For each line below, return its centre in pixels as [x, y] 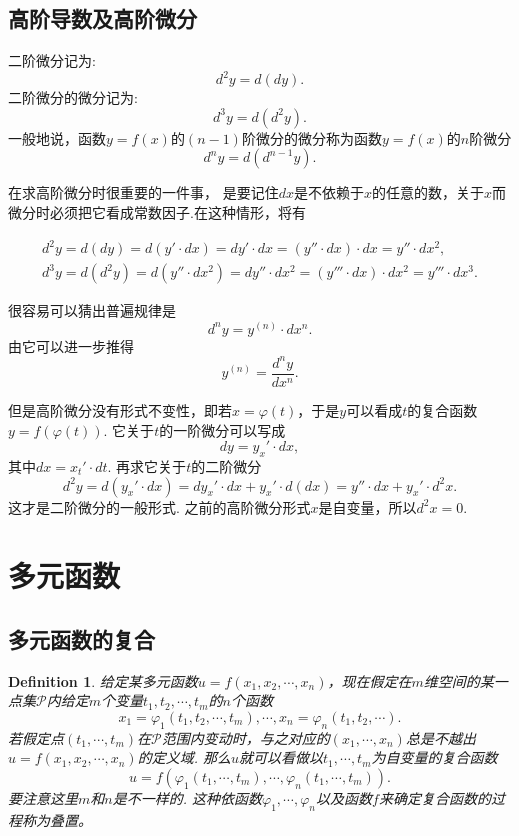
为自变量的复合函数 [434, 757]
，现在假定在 [369, 680]
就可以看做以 [281, 757]
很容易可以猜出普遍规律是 [92, 310]
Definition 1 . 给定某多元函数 [103, 680]
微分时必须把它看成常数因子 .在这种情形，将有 [157, 212]
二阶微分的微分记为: [73, 97]
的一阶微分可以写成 [222, 429]
